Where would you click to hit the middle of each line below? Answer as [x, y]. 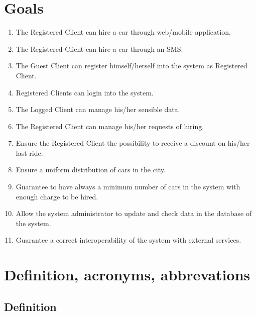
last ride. [29, 152]
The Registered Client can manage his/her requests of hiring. [110, 126]
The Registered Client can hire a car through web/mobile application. [123, 32]
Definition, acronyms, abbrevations [127, 275]
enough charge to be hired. [57, 196]
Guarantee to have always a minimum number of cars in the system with [128, 187]
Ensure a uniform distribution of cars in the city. [91, 170]
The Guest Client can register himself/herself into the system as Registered [132, 66]
